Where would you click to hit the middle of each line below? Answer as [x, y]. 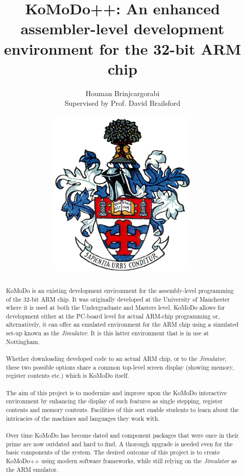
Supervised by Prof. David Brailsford [122, 103]
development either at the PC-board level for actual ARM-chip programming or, [113, 316]
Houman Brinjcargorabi [122, 93]
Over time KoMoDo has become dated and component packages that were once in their [122, 435]
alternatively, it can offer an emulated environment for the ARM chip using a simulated [122, 324]
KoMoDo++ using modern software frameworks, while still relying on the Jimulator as [121, 460]
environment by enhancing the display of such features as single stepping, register [114, 401]
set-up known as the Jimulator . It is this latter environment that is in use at [107, 333]
